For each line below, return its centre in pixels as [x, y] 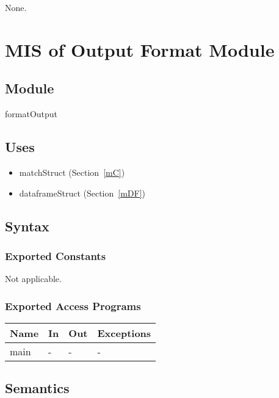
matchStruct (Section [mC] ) [72, 172]
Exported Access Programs [73, 306]
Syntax [27, 226]
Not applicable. [33, 279]
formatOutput [31, 114]
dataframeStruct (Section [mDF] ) [82, 193]
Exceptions [124, 333]
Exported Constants [56, 255]
